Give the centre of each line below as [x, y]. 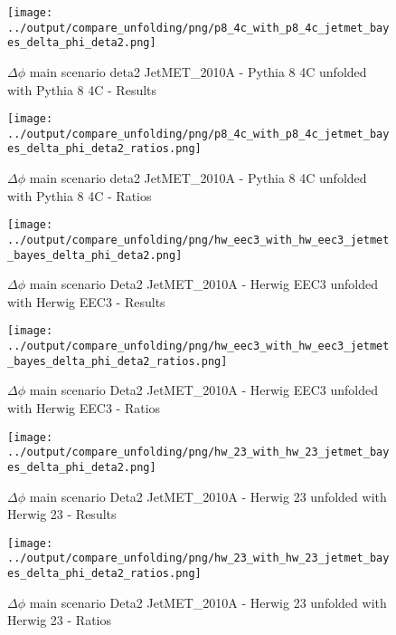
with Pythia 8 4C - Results [82, 89]
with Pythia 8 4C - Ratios [80, 195]
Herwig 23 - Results [62, 514]
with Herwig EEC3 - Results [86, 301]
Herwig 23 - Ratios [60, 620]
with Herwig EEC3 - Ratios [84, 408]
